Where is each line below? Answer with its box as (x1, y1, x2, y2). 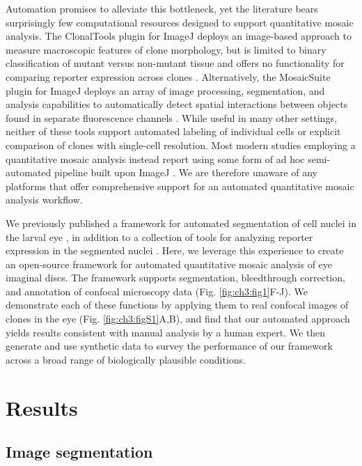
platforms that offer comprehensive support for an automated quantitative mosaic (6, 178, 354, 193)
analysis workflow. (6, 192, 83, 207)
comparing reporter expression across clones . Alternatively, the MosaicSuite (6, 69, 331, 84)
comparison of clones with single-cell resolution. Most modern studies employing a (6, 137, 356, 152)
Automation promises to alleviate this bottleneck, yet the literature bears (6, 1, 318, 15)
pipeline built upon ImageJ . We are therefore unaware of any (54, 165, 317, 180)
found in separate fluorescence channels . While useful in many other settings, (6, 110, 337, 125)
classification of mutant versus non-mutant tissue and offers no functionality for (6, 56, 345, 70)
